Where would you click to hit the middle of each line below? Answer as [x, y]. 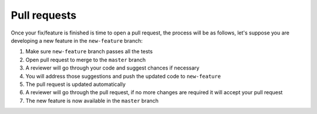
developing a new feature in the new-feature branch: [77, 40]
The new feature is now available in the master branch [92, 101]
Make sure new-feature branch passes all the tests [89, 51]
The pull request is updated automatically [76, 84]
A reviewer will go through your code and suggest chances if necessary [112, 68]
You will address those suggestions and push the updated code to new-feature [123, 76]
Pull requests [43, 15]
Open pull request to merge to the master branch [86, 60]
